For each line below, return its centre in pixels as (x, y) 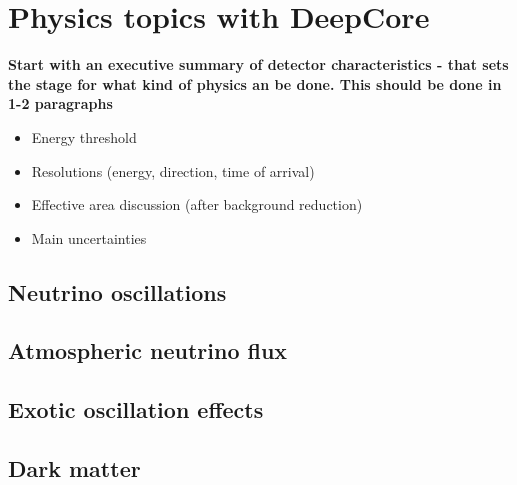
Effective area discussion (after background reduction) (197, 204)
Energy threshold (84, 136)
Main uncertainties (89, 237)
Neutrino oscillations (117, 291)
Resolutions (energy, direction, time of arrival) (173, 170)
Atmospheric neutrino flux (148, 350)
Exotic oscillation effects (136, 409)
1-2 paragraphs (60, 103)
